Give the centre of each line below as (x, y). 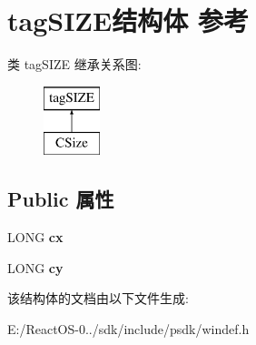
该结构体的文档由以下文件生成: (98, 298)
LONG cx (35, 237)
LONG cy (35, 267)
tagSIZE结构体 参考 (128, 20)
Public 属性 (61, 199)
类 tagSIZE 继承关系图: (74, 64)
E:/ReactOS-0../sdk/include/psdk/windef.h (128, 328)
